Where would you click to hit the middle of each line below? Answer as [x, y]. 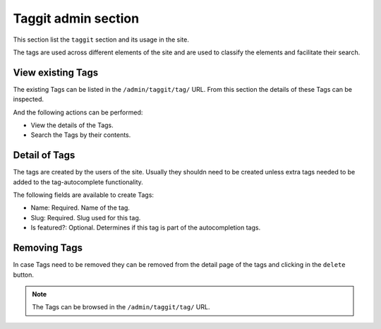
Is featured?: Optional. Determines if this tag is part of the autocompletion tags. [146, 228]
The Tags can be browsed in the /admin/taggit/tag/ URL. [121, 307]
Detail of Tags [44, 155]
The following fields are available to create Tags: [84, 195]
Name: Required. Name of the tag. [80, 208]
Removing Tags [48, 248]
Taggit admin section [76, 18]
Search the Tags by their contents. [81, 135]
